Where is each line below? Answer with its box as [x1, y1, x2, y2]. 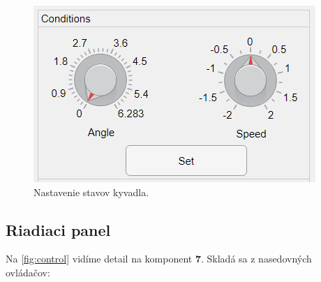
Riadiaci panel [6, 218, 111, 240]
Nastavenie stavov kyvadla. [33, 184, 149, 199]
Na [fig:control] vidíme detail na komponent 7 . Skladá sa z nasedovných [6, 251, 312, 266]
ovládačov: [6, 265, 50, 279]
